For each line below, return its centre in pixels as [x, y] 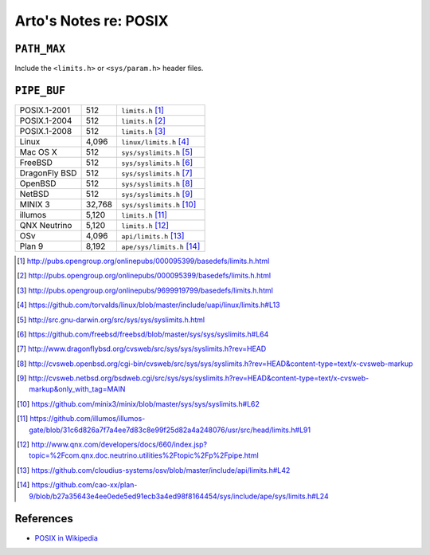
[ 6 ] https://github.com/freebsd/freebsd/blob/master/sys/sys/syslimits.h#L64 [143, 334]
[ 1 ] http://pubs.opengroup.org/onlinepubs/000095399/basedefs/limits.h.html [143, 261]
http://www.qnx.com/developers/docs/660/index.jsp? [119, 445]
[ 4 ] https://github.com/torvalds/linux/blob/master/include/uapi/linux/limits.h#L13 [149, 305]
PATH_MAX [40, 49]
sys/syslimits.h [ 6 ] [157, 162]
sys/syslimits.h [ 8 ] [157, 183]
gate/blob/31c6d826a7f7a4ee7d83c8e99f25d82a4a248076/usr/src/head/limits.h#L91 [170, 430]
